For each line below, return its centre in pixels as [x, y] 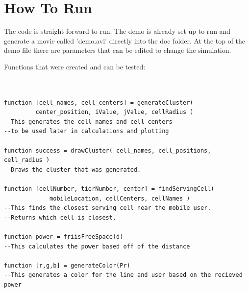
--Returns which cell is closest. [60, 217]
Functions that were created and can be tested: [75, 66]
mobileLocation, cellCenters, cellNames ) [120, 198]
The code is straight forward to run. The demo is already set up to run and [117, 31]
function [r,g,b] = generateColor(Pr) [67, 265]
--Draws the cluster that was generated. [73, 169]
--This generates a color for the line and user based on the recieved [123, 275]
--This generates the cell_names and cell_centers [88, 122]
